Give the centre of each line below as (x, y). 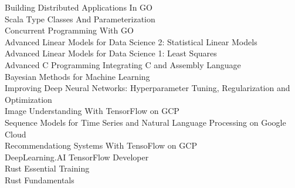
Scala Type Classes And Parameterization (80, 19)
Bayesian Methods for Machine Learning (77, 76)
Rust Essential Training (47, 168)
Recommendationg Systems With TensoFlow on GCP (101, 145)
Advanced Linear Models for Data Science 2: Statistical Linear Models (131, 41)
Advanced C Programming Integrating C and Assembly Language (123, 64)
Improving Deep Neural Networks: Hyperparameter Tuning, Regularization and (147, 88)
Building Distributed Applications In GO (79, 7)
